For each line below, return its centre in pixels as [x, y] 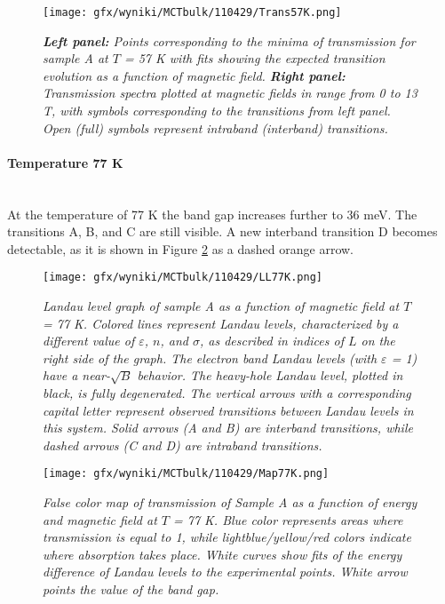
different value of [89, 341]
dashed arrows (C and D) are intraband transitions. [183, 445]
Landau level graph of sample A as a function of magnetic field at [221, 306]
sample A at [75, 58]
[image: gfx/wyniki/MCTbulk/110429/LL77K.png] [183, 278]
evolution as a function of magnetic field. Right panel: [194, 75]
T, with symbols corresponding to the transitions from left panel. [217, 111]
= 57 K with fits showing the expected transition [254, 58]
